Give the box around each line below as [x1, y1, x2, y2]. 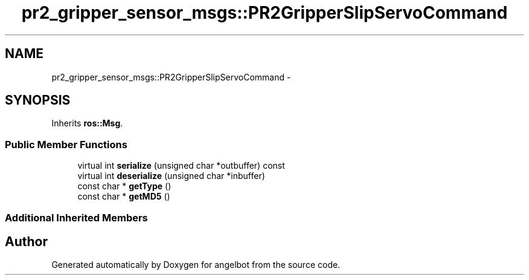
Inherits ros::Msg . [51, 118, 123, 129]
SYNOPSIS [5, 93, 71, 108]
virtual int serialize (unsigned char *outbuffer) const [77, 160, 285, 171]
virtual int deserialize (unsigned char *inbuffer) [77, 171, 265, 181]
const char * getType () [77, 181, 172, 192]
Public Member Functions [5, 138, 127, 151]
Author [5, 233, 48, 249]
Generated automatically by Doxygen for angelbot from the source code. [51, 259, 341, 270]
